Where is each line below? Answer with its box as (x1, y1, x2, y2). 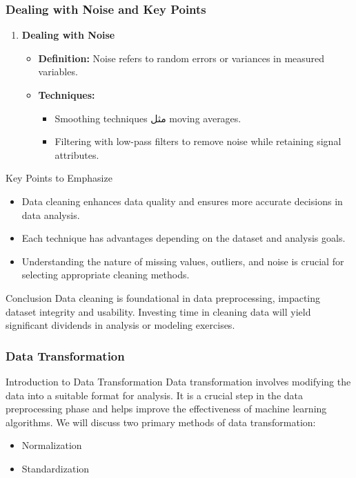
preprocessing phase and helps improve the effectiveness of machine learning (6, 401, 327, 416)
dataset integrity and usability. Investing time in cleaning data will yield (6, 304, 311, 318)
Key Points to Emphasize (6, 171, 112, 185)
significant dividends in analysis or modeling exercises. (6, 318, 235, 332)
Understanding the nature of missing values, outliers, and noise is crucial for (21, 254, 344, 268)
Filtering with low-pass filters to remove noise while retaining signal (55, 134, 342, 149)
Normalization (21, 438, 82, 452)
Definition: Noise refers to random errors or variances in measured (38, 50, 325, 65)
